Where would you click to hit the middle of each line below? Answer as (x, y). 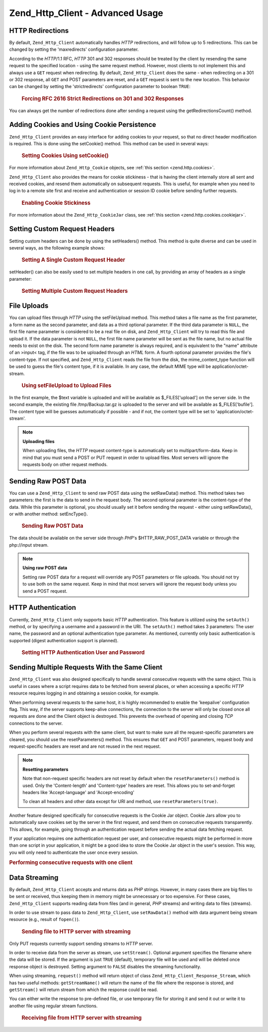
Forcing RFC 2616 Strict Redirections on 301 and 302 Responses (102, 99)
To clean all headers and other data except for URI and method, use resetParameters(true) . (120, 802)
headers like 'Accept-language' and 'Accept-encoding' (78, 792)
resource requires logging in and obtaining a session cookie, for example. (84, 693)
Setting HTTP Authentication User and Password (83, 653)
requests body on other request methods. (65, 464)
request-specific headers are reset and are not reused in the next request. (85, 746)
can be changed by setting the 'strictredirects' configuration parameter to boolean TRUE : (100, 87)
